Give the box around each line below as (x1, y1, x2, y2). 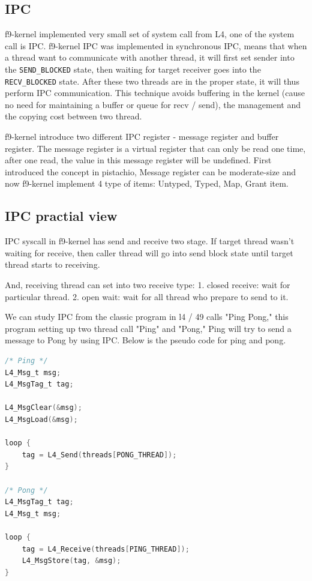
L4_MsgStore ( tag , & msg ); (22, 556, 121, 565)
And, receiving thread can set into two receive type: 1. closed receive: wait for (5, 278, 290, 291)
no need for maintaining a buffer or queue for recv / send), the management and (5, 98, 301, 110)
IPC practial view (5, 206, 118, 225)
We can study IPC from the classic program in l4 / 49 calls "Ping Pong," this (5, 310, 289, 323)
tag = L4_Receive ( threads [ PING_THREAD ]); (22, 544, 190, 553)
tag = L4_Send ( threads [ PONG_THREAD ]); (22, 450, 177, 459)
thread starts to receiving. (5, 258, 100, 271)
